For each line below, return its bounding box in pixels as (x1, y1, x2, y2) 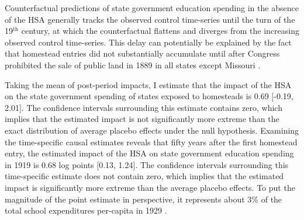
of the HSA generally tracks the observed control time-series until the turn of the (5, 13, 295, 25)
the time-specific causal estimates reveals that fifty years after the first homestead (5, 135, 298, 148)
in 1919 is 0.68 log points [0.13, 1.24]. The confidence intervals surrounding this (5, 158, 289, 170)
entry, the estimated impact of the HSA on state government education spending (5, 147, 294, 159)
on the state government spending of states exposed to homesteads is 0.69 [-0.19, (5, 90, 293, 102)
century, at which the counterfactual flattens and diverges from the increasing (21, 25, 299, 37)
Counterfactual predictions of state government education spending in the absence (5, 2, 299, 13)
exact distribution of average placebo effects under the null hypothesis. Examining (5, 124, 299, 136)
